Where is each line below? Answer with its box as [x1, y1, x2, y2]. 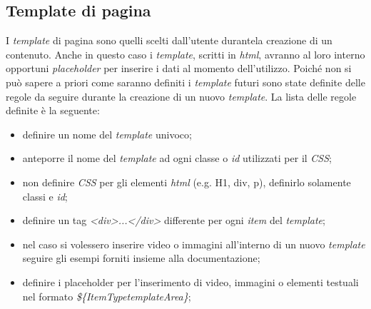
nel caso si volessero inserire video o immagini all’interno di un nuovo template [22, 236, 365, 251]
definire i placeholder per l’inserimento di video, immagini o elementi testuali [22, 274, 359, 289]
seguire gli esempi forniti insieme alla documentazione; [22, 250, 260, 265]
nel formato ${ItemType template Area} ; [22, 288, 191, 303]
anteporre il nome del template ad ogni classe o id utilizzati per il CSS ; [22, 151, 332, 166]
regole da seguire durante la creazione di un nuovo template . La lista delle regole [6, 88, 357, 103]
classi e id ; [22, 188, 68, 203]
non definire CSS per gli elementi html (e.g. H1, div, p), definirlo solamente [22, 174, 351, 189]
